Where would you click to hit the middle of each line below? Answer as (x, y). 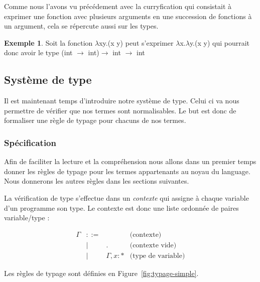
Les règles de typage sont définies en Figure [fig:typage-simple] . (101, 273)
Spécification (30, 142)
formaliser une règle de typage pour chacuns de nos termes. (95, 120)
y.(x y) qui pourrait (220, 42)
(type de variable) (157, 256)
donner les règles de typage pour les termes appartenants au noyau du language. (127, 171)
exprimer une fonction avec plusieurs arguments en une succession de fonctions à (128, 16)
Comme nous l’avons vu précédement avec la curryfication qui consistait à (118, 6)
